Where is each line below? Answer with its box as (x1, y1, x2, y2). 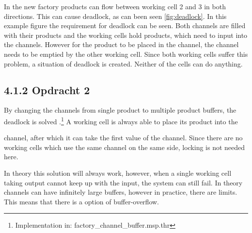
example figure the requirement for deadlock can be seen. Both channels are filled (4, 20, 246, 31)
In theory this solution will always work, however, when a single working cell (4, 167, 232, 178)
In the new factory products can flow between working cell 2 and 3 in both (4, 1, 226, 11)
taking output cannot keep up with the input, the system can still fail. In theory (4, 177, 243, 187)
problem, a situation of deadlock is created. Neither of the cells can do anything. (4, 58, 243, 68)
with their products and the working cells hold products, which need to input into (4, 30, 248, 40)
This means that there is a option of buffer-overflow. (4, 196, 159, 206)
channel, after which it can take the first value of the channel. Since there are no (4, 133, 243, 143)
